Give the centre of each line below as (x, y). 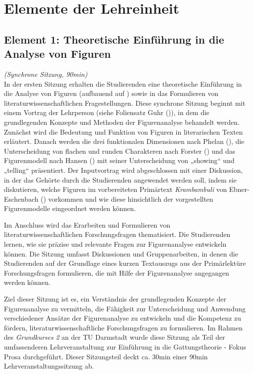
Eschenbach (21, 199)
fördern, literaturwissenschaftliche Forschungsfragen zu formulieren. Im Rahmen (123, 327)
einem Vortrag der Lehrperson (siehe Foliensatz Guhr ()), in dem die (107, 112)
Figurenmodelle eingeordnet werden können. (70, 208)
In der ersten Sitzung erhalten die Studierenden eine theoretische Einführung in (123, 83)
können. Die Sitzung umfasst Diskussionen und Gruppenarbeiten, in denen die (121, 253)
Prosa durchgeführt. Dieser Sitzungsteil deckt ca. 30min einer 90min (106, 356)
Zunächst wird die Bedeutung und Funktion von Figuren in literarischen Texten (124, 131)
